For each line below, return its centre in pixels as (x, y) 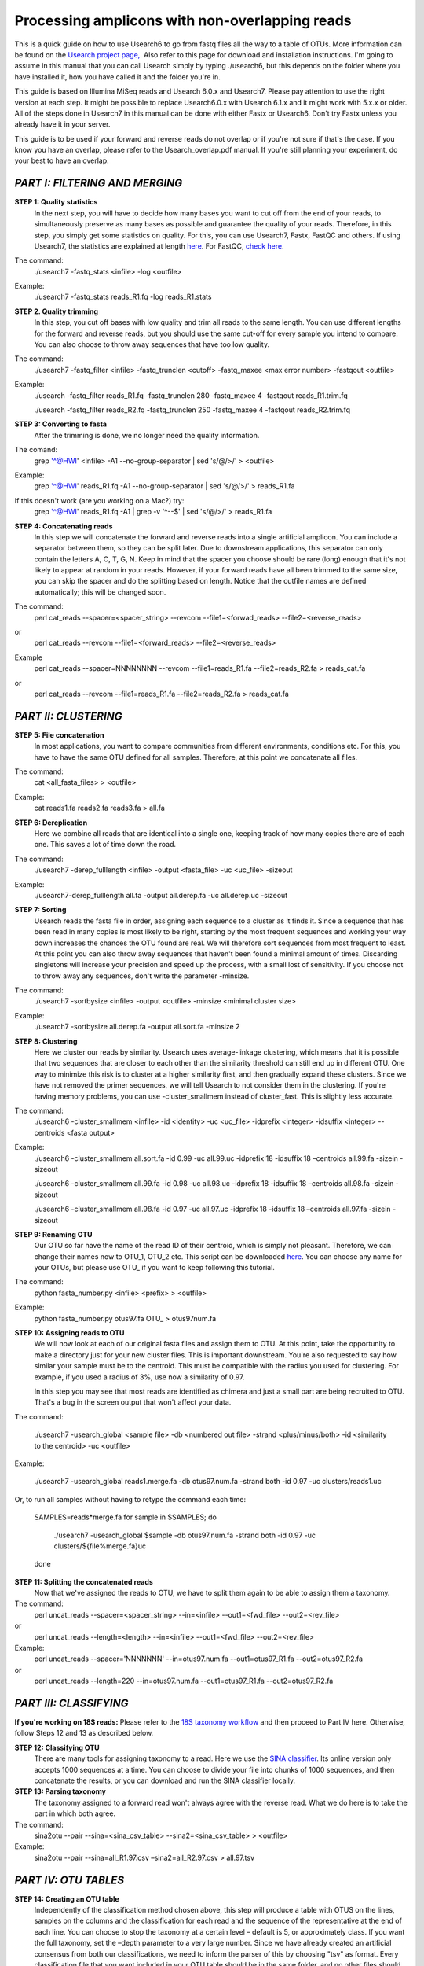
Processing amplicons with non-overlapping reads (183, 20)
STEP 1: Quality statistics (56, 202)
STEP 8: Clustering (46, 1041)
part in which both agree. (75, 1813)
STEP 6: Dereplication (51, 823)
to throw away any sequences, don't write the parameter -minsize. (142, 976)
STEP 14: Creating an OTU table (67, 1898)
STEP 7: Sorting (40, 910)
